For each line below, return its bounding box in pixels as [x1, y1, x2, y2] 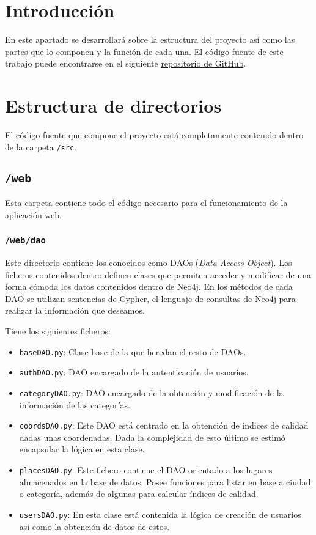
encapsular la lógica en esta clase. [19, 443, 145, 456]
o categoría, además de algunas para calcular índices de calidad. [19, 487, 259, 500]
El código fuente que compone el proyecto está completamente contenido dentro [5, 128, 304, 141]
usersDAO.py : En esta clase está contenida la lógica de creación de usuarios [19, 507, 301, 520]
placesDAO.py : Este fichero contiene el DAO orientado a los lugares [19, 463, 273, 476]
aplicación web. [5, 208, 62, 221]
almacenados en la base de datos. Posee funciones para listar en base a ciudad [19, 475, 311, 488]
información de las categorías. [19, 398, 130, 411]
